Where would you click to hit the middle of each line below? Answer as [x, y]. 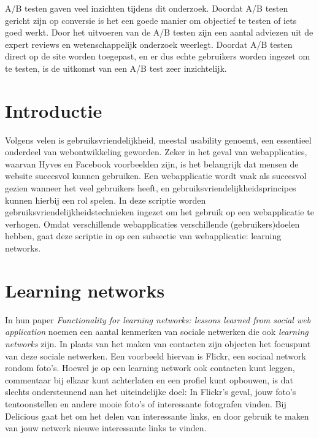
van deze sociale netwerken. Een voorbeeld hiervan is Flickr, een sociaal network [156, 355]
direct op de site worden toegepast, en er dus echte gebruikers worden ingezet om [158, 56]
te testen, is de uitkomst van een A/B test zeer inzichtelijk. [116, 68]
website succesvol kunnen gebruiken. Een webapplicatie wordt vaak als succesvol [156, 176]
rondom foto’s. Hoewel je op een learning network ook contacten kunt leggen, [150, 368]
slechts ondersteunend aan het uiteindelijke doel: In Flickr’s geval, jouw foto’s [151, 392]
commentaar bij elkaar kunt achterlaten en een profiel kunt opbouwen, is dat [149, 379]
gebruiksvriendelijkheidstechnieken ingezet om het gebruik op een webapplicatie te [159, 212]
